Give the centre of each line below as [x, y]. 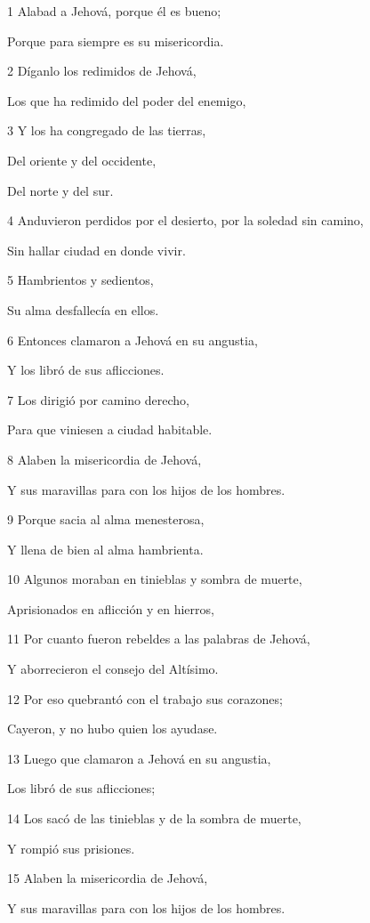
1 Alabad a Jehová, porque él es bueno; [114, 11]
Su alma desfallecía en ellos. [83, 309]
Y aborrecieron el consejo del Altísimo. [113, 669]
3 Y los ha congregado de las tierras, [107, 130]
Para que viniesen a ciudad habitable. [110, 429]
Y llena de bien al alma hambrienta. [105, 549]
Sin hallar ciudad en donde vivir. [97, 250]
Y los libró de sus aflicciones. [86, 370]
